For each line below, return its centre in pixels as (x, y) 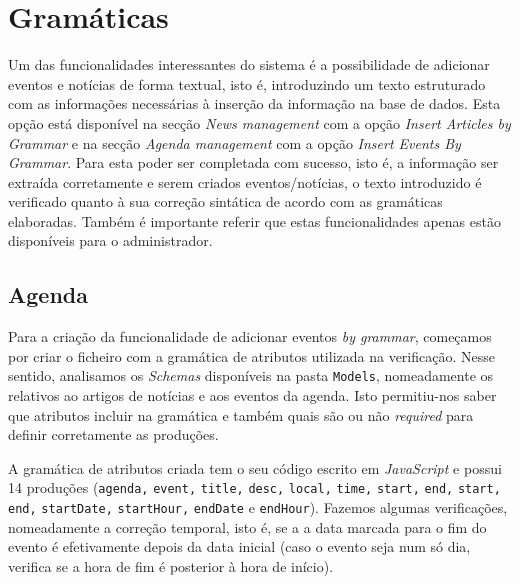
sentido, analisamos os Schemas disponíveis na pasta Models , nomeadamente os (251, 375)
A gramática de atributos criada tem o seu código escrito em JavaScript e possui (255, 467)
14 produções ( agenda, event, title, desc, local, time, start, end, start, (254, 487)
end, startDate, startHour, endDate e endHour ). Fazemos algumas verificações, (258, 507)
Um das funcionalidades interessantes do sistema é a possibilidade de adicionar (249, 64)
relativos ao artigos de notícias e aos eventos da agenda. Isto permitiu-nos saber (252, 395)
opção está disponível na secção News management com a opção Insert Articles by (259, 122)
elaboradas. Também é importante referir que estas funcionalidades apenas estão (254, 220)
